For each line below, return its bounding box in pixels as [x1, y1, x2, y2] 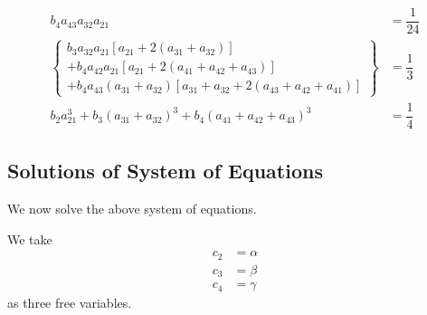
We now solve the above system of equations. [7, 199, 257, 217]
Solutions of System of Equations [7, 157, 323, 185]
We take [7, 229, 52, 248]
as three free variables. [7, 293, 132, 312]
